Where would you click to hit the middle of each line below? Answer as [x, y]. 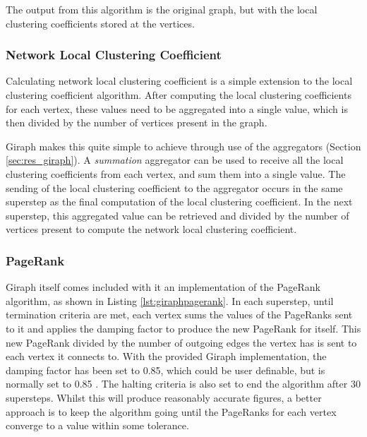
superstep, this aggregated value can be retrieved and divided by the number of [178, 215]
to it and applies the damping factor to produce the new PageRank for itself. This [183, 328]
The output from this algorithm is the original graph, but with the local [162, 9]
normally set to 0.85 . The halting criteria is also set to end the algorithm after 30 [183, 384]
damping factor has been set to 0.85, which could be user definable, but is [166, 370]
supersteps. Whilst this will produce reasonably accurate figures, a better [164, 397]
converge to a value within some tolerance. [97, 425]
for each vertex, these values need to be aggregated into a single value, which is [177, 108]
